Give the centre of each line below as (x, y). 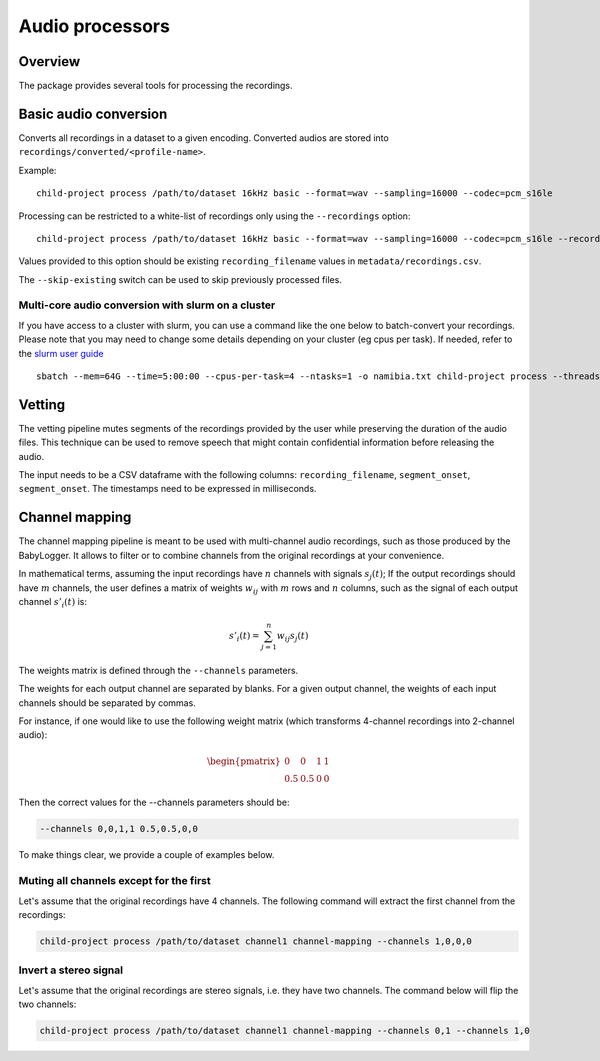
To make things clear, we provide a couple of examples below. (146, 855)
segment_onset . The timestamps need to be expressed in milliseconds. (167, 489)
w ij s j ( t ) (292, 637)
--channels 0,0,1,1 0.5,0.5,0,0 (119, 829)
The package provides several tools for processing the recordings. (156, 86)
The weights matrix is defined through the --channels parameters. (158, 670)
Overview (49, 61)
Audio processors (94, 26)
